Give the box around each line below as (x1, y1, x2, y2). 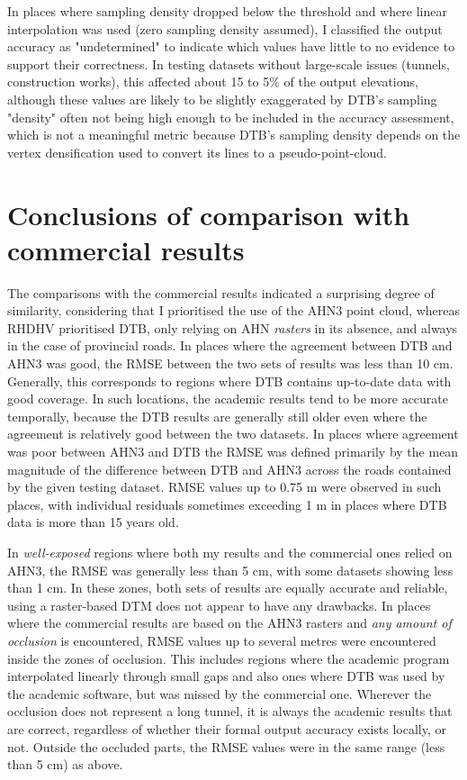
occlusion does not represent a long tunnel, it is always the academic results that (7, 702, 453, 721)
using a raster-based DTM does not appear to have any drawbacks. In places (7, 595, 431, 614)
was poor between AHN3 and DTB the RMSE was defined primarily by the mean (7, 442, 459, 460)
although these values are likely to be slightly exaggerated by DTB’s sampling (7, 89, 437, 108)
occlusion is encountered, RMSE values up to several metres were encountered (7, 630, 436, 649)
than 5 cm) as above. (7, 755, 123, 774)
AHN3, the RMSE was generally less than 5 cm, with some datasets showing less (7, 560, 454, 579)
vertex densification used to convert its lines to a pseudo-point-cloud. (7, 142, 388, 161)
